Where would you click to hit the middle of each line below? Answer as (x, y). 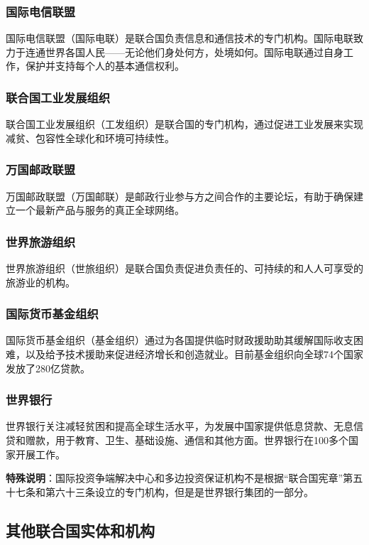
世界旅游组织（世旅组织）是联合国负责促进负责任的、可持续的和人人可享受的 (184, 268)
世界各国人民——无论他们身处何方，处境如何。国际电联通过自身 (194, 52)
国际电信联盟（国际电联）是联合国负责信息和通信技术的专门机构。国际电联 (180, 38)
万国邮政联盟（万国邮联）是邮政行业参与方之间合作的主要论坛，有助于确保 (180, 196)
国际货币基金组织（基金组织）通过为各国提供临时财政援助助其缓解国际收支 (180, 340)
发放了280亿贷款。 (48, 368)
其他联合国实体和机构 (80, 530)
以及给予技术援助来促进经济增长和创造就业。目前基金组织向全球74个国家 (194, 354)
